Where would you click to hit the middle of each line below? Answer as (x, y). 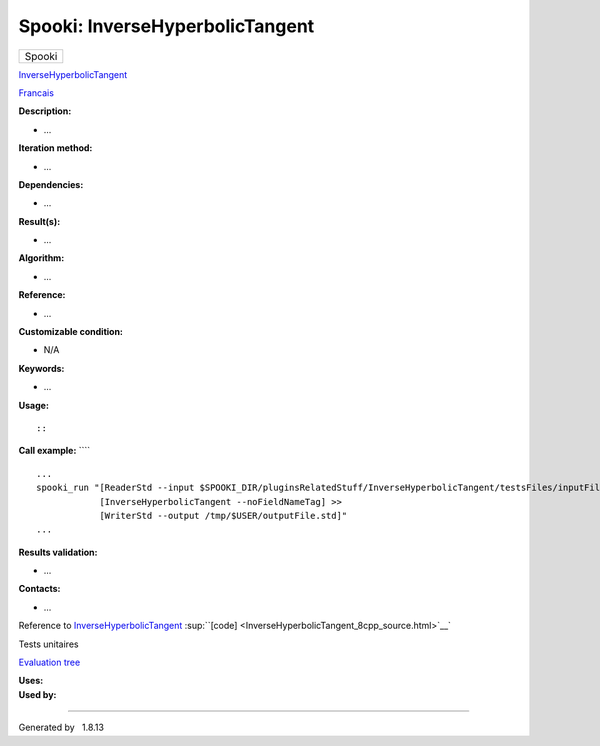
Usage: (34, 405)
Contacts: (39, 589)
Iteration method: (55, 148)
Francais (36, 92)
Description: (45, 111)
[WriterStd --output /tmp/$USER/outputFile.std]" (223, 515)
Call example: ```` (54, 451)
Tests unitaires (48, 644)
